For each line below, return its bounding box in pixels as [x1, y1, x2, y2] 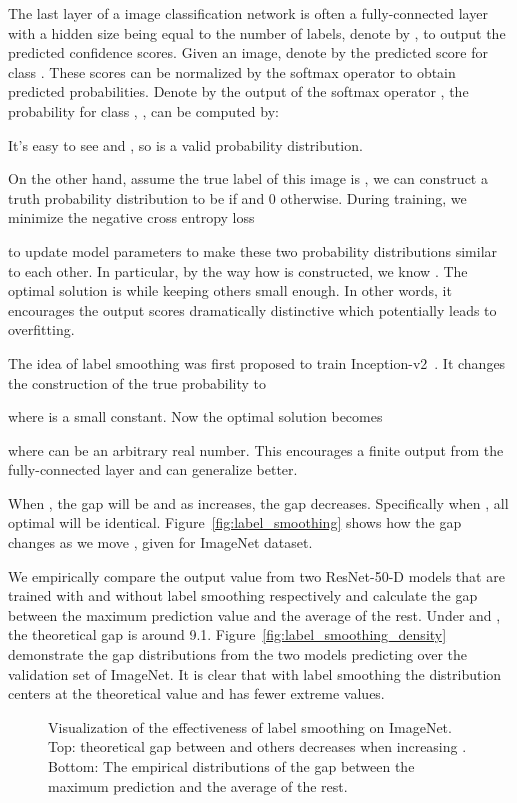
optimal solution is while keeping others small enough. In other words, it [8, 280, 452, 301]
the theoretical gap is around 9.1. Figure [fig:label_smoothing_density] [8, 624, 447, 645]
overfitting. [8, 319, 75, 340]
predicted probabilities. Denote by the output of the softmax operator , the [8, 81, 469, 102]
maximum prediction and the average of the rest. [48, 775, 348, 796]
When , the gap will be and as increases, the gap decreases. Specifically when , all [8, 492, 509, 513]
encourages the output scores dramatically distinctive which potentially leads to [8, 299, 497, 320]
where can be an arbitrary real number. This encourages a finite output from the [8, 439, 504, 460]
